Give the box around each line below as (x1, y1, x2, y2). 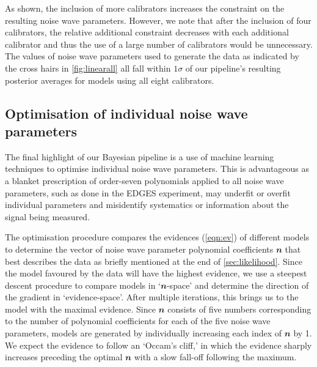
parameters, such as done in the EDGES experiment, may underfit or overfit (5, 186, 291, 199)
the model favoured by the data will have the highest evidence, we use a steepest (5, 267, 307, 280)
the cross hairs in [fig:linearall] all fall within (5, 61, 171, 74)
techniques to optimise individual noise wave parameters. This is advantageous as (5, 162, 310, 175)
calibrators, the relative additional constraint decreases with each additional (5, 26, 289, 39)
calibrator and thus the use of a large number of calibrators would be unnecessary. (5, 37, 313, 50)
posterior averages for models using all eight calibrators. (5, 73, 214, 86)
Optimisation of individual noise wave (5, 103, 248, 122)
